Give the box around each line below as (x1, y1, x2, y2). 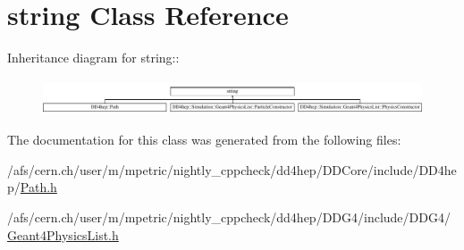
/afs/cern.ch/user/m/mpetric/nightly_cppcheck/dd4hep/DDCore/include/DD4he (7, 160, 457, 179)
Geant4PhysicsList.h (7, 225, 119, 244)
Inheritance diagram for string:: (7, 48, 180, 67)
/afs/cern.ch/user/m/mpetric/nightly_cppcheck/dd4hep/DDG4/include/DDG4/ (7, 207, 451, 226)
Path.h (20, 178, 57, 196)
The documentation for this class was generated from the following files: (7, 130, 401, 149)
